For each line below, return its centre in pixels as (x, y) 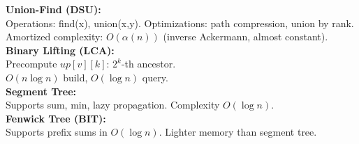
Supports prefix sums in (57, 132)
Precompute (31, 64)
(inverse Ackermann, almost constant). (246, 37)
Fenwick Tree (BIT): (56, 118)
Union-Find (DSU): (53, 9)
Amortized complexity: (54, 37)
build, (75, 77)
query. (155, 77)
